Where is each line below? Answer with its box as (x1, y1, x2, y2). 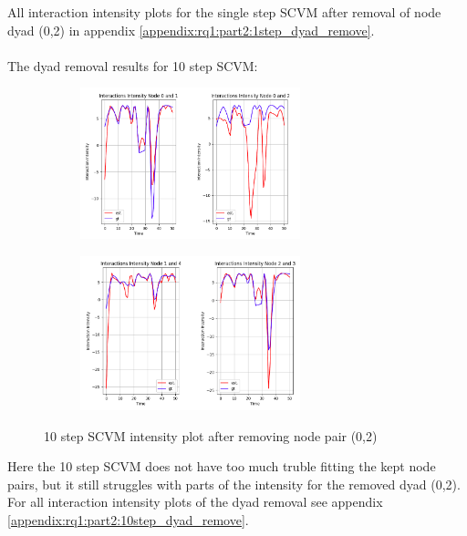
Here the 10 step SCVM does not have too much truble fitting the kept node (7, 457, 436, 476)
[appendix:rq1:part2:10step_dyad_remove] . (7, 510, 249, 529)
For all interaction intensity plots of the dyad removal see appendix (7, 492, 383, 511)
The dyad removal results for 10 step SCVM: (7, 56, 258, 75)
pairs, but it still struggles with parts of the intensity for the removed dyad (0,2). (7, 474, 461, 493)
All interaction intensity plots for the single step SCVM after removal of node (7, 3, 441, 21)
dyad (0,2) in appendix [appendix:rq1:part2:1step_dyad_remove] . (7, 20, 375, 39)
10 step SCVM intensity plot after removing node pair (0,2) (44, 426, 378, 445)
